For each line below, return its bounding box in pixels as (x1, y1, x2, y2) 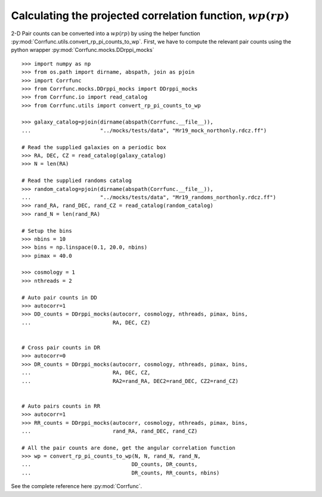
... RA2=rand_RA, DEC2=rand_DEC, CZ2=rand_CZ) (21, 378, 239, 384)
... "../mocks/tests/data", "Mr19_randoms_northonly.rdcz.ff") (21, 194, 277, 200)
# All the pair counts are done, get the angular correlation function (21, 444, 236, 451)
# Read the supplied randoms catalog (21, 177, 132, 184)
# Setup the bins (21, 227, 72, 234)
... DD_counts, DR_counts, (21, 461, 198, 468)
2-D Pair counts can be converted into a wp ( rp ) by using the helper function (11, 30, 200, 37)
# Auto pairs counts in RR (21, 403, 101, 409)
